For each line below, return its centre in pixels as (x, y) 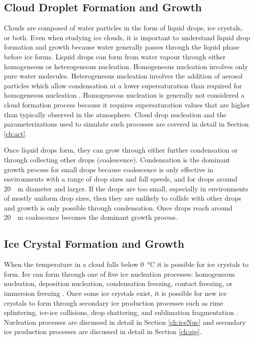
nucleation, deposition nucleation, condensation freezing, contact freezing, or (118, 283)
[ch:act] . (16, 133)
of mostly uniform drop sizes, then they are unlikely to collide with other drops (123, 198)
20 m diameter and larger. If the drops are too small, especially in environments (126, 188)
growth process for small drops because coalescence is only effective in (109, 169)
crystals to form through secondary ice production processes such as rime (114, 302)
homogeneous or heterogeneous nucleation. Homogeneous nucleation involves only (126, 66)
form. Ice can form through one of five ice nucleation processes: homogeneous (119, 274)
